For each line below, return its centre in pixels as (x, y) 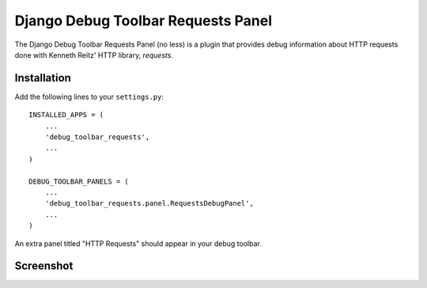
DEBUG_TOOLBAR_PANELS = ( (79, 181)
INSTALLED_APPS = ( (66, 115)
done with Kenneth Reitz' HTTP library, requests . (94, 55)
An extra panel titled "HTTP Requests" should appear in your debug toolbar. (138, 243)
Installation (43, 78)
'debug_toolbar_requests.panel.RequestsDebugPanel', (149, 203)
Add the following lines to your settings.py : (89, 97)
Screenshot (44, 266)
